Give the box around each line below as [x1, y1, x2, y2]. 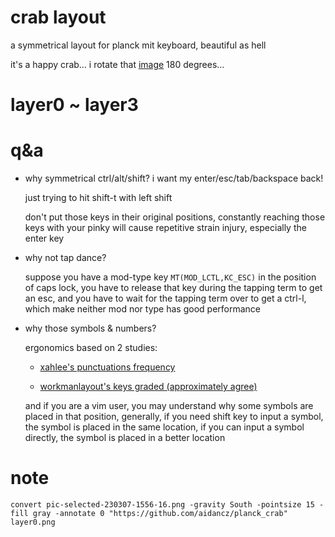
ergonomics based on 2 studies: [24, 342, 158, 354]
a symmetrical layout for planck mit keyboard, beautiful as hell [10, 39, 267, 51]
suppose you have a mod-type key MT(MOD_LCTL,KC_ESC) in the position [24, 271, 317, 283]
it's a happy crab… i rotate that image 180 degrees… [10, 58, 225, 70]
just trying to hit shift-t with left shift [24, 192, 173, 204]
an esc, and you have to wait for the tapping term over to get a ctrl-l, [24, 292, 307, 305]
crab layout [10, 6, 107, 29]
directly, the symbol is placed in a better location [24, 432, 226, 444]
